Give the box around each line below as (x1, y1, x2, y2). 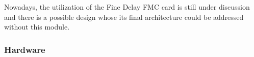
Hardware (4, 43, 45, 55)
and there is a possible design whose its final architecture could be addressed (4, 11, 244, 22)
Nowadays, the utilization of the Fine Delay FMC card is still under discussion (4, 2, 250, 12)
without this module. (4, 21, 70, 32)
